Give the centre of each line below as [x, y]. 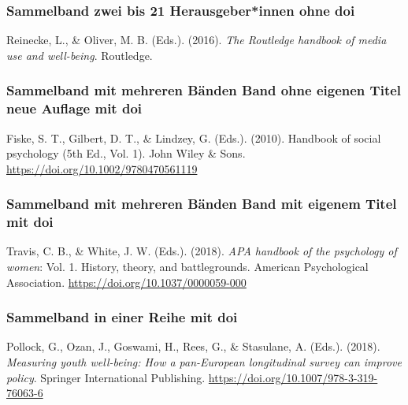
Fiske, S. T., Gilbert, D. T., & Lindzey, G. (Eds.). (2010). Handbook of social [194, 137]
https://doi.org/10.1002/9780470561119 [102, 168]
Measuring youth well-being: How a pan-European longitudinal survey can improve [204, 362]
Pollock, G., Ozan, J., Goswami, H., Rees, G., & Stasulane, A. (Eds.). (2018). [193, 346]
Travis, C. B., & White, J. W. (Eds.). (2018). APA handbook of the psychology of [202, 251]
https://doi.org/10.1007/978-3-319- [293, 377]
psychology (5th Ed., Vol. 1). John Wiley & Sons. [126, 153]
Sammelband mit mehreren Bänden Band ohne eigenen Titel [204, 90]
